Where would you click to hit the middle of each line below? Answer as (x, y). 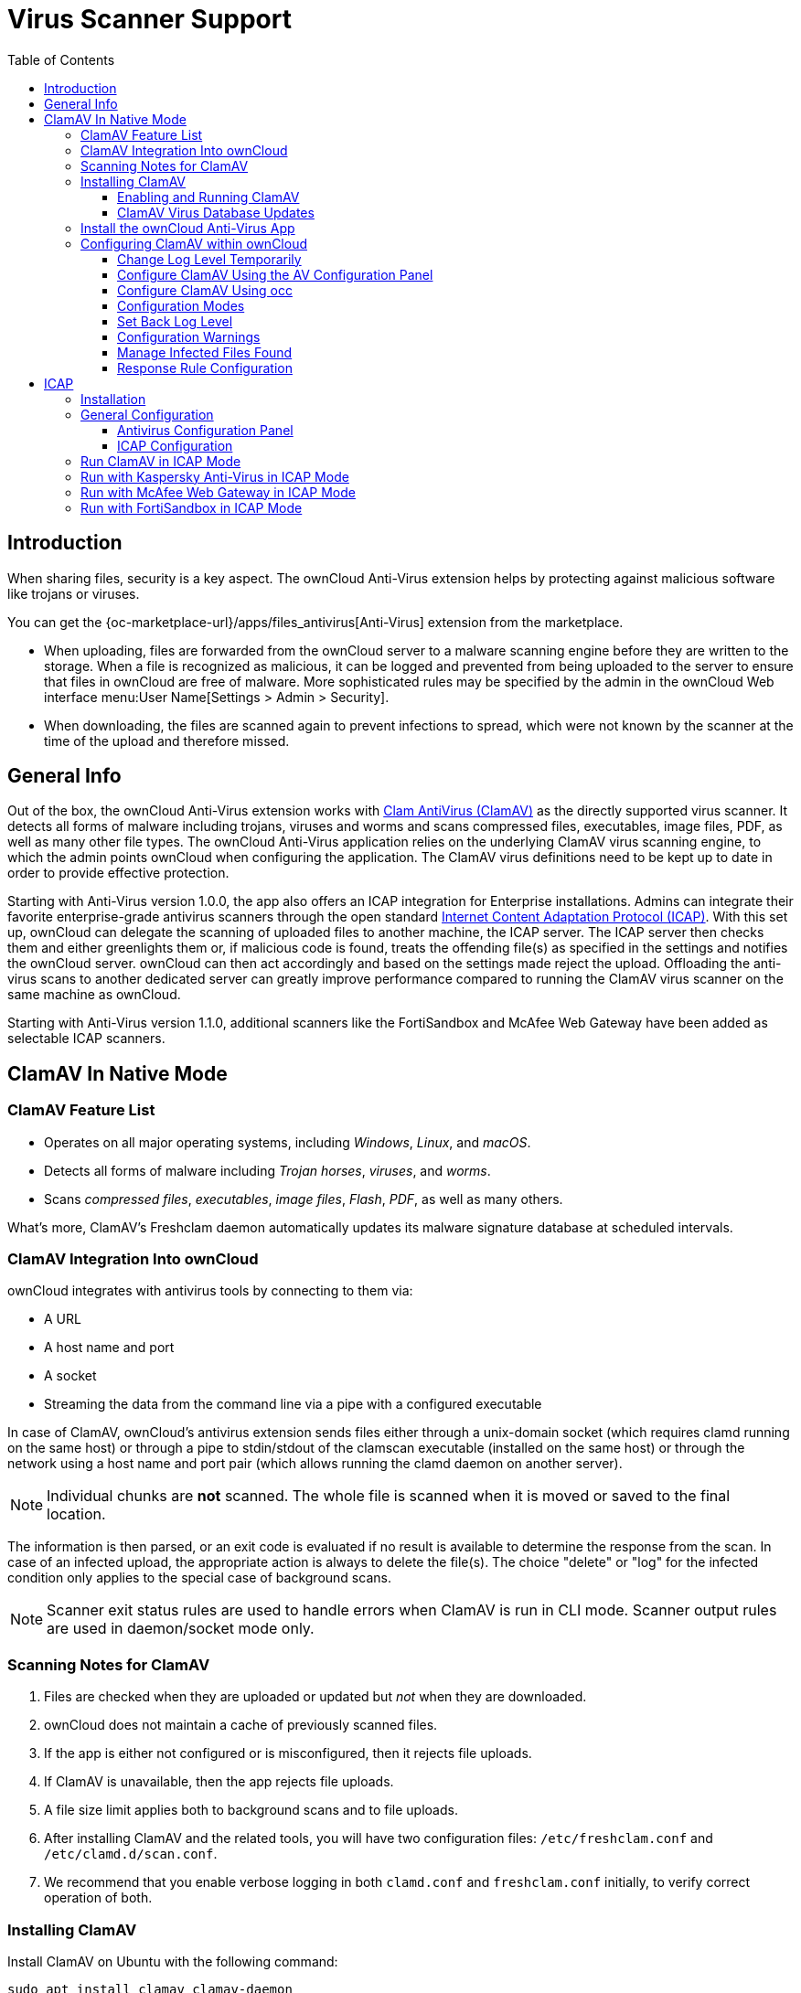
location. (76, 1514)
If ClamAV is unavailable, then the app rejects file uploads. (219, 1782)
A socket (70, 1376)
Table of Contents (61, 59)
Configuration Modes (181, 305)
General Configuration (147, 414)
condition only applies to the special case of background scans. (199, 1578)
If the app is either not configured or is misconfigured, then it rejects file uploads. (288, 1753)
